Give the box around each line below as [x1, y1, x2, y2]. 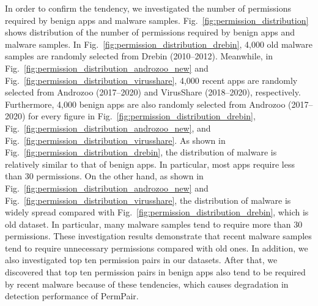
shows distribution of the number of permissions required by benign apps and [5, 26, 295, 39]
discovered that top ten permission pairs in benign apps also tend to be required [5, 266, 306, 278]
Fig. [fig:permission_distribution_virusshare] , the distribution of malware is [5, 193, 291, 206]
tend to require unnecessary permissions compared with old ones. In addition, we [5, 241, 308, 254]
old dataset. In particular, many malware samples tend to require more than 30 [5, 217, 303, 230]
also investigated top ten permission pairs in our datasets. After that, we [5, 253, 278, 266]
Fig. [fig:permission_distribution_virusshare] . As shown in [5, 133, 226, 146]
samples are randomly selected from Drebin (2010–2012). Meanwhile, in [5, 50, 273, 62]
